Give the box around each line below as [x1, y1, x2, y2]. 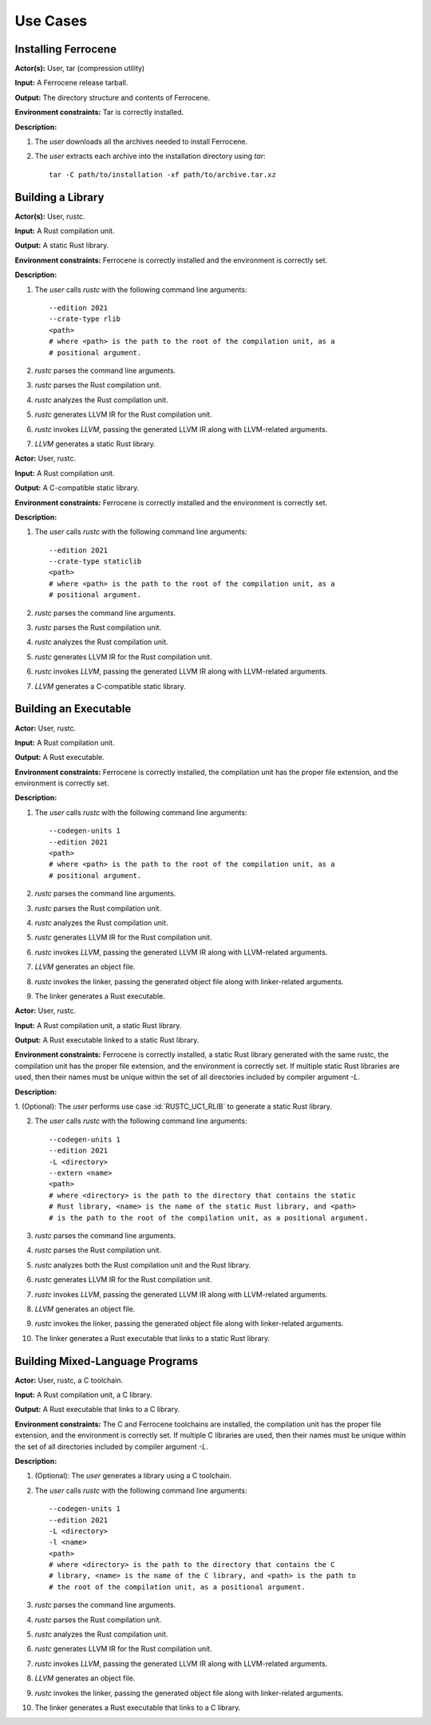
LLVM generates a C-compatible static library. [34, 681, 187, 690]
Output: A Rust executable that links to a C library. [14, 1405, 180, 1414]
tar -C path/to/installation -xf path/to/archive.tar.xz [49, 170, 277, 179]
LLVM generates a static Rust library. [34, 439, 156, 449]
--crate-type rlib [49, 315, 121, 323]
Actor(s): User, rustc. [14, 212, 85, 221]
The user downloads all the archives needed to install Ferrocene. [34, 136, 248, 147]
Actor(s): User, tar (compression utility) [14, 64, 145, 73]
